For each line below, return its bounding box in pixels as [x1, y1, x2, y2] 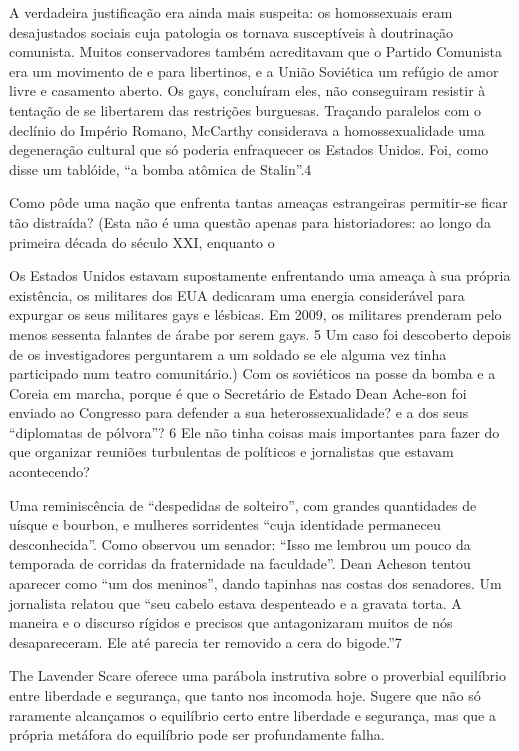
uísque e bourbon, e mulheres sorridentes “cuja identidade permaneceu [9, 514, 441, 535]
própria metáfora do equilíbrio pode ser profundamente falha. [9, 724, 385, 745]
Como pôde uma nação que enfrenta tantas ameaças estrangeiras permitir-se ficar [9, 192, 508, 213]
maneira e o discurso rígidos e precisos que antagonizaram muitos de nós [9, 612, 453, 633]
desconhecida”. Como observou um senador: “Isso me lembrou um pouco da [9, 533, 471, 554]
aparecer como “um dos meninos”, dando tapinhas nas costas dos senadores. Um [9, 573, 502, 594]
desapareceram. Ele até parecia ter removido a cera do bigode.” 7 [9, 631, 402, 652]
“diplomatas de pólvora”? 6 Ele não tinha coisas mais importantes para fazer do [9, 421, 500, 442]
